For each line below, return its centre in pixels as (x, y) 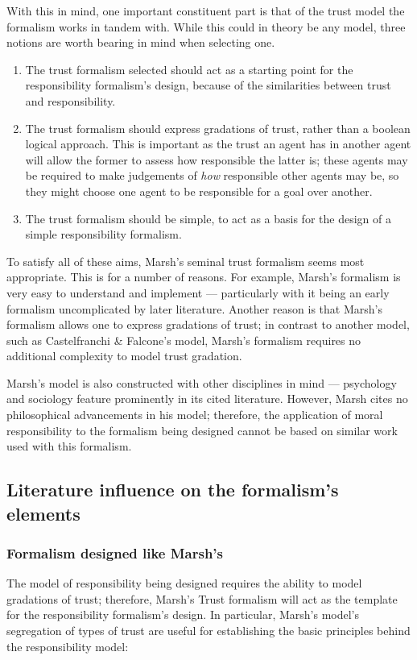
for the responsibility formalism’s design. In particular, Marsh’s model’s (183, 614)
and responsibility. (70, 100)
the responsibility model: (68, 646)
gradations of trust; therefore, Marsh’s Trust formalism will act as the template (202, 598)
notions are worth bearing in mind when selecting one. (141, 42)
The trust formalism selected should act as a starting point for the (189, 69)
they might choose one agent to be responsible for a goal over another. (199, 191)
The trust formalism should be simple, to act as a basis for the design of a (208, 218)
